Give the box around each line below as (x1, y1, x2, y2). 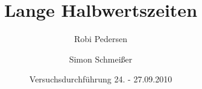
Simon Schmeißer (69, 52, 133, 65)
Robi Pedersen (74, 32, 127, 45)
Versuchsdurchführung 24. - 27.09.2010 (29, 73, 172, 85)
